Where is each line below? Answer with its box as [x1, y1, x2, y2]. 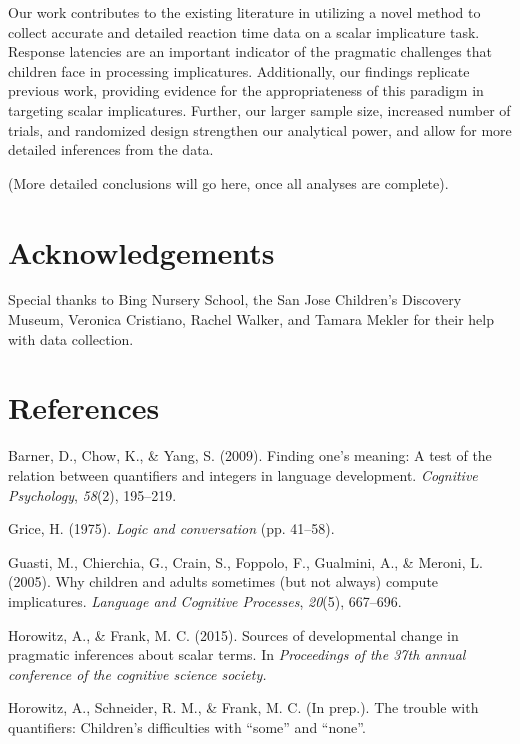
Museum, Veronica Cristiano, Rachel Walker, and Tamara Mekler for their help [8, 309, 494, 330]
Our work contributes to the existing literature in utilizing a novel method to [8, 2, 481, 22]
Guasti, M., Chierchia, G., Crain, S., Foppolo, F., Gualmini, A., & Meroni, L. [8, 551, 483, 572]
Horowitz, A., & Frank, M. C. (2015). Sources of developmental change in [8, 624, 459, 645]
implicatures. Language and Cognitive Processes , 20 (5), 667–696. [8, 590, 402, 611]
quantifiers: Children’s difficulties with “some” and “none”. [8, 716, 366, 737]
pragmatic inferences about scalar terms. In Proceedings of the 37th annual [8, 644, 466, 665]
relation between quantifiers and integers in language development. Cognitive [8, 464, 478, 485]
